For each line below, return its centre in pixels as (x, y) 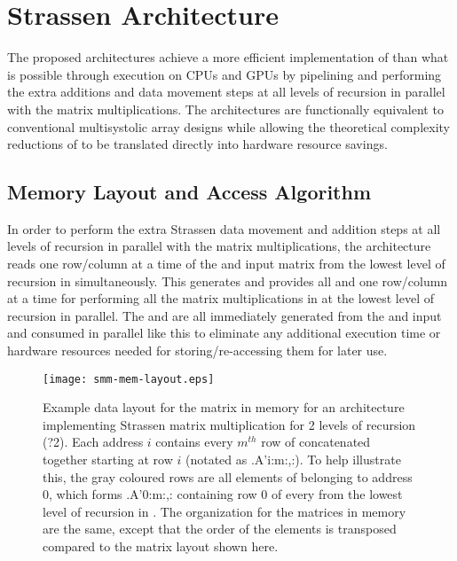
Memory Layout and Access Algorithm (189, 192)
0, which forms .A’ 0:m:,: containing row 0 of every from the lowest (223, 494)
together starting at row (108, 460)
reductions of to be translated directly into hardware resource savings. (197, 144)
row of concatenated (316, 442)
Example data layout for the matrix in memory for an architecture (224, 407)
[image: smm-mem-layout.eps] (129, 379)
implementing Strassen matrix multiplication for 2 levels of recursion (229, 424)
